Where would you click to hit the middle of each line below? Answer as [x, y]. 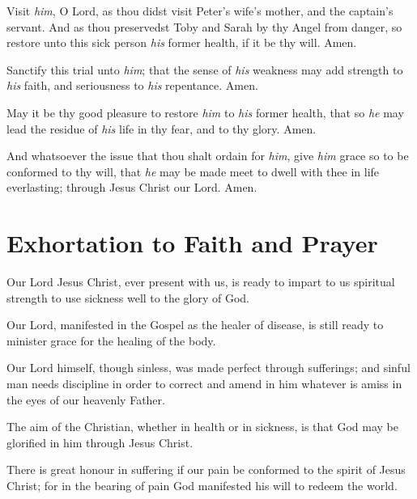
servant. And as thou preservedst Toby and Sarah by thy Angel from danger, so [204, 26]
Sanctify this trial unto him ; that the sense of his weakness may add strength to [205, 69]
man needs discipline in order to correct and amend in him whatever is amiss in [204, 384]
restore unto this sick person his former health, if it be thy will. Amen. [182, 42]
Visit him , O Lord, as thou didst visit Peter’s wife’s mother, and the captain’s [200, 11]
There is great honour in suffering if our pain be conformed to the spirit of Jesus [206, 469]
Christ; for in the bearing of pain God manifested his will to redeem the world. [202, 485]
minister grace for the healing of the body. [111, 340]
